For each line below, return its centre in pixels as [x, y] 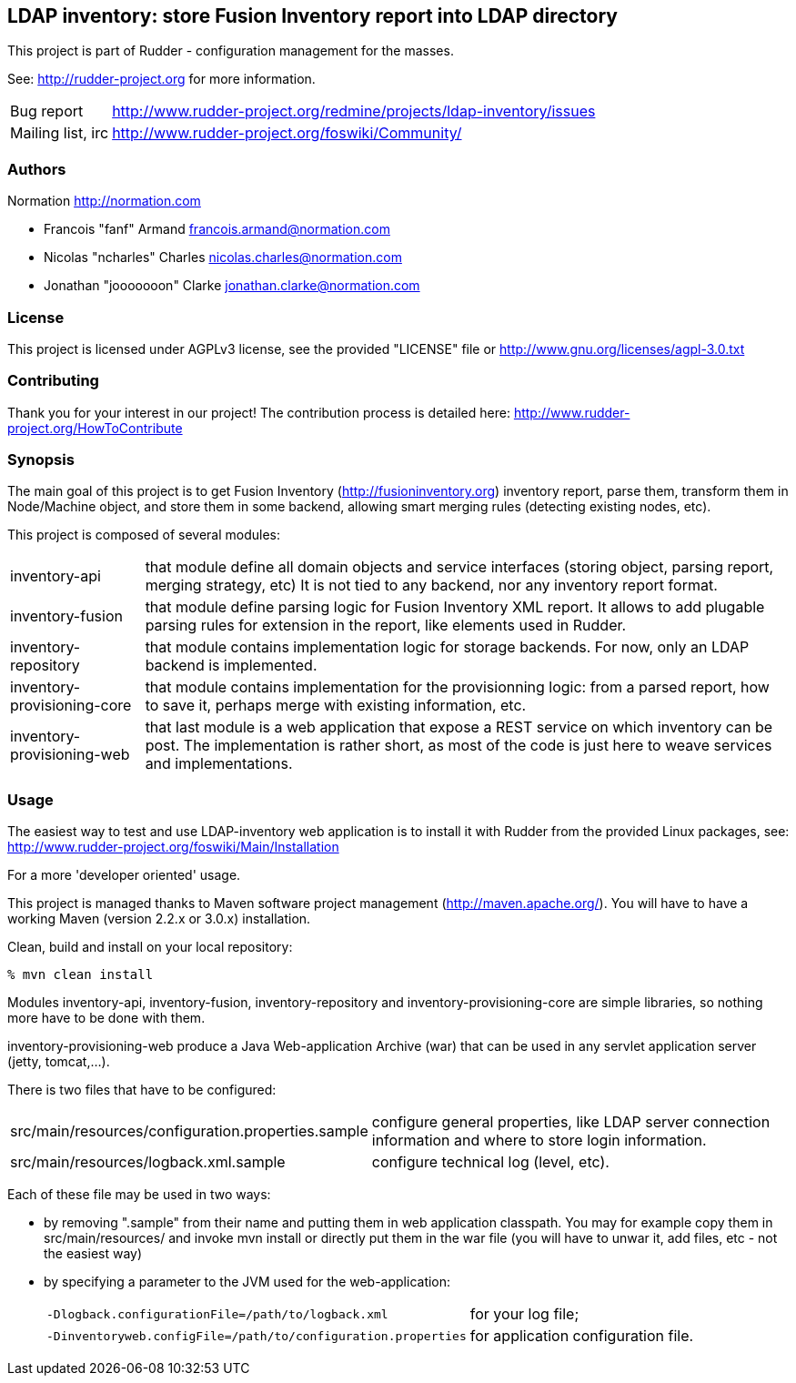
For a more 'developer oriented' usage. [124, 875]
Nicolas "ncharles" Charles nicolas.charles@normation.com [223, 257]
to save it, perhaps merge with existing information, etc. [336, 706]
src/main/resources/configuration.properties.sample [189, 1131]
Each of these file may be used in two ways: [139, 1195]
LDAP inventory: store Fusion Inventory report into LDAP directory [313, 16]
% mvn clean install [81, 975]
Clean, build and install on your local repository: [150, 947]
